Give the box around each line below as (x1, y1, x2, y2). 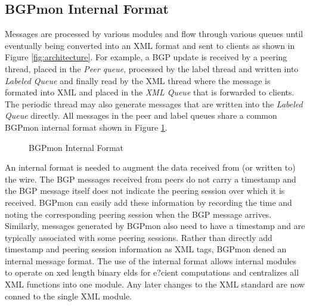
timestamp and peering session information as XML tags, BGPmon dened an (5, 243, 287, 255)
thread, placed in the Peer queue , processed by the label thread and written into (5, 62, 299, 75)
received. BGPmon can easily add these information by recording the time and (5, 196, 292, 208)
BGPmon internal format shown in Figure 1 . (5, 120, 168, 133)
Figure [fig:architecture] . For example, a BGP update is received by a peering (5, 51, 287, 63)
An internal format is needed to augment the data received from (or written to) (5, 161, 296, 174)
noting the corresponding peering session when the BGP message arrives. (5, 208, 272, 220)
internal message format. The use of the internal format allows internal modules (5, 254, 297, 267)
